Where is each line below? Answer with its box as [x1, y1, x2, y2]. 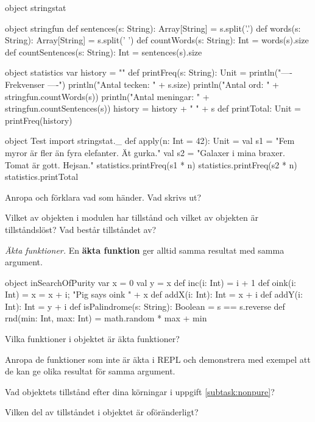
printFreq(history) [5, 113, 73, 126]
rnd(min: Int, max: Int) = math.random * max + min [5, 312, 207, 324]
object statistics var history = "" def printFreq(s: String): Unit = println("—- [5, 66, 292, 79]
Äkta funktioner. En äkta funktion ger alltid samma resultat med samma [5, 243, 285, 256]
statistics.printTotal [5, 170, 79, 183]
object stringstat [5, 1, 66, 13]
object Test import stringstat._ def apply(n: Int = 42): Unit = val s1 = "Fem [5, 134, 295, 147]
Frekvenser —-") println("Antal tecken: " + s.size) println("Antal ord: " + [5, 77, 279, 90]
